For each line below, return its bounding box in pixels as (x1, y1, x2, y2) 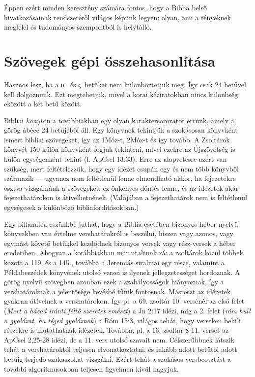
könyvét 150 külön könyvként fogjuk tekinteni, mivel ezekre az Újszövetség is (4, 144, 235, 154)
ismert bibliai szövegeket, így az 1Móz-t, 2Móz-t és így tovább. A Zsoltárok (4, 134, 230, 144)
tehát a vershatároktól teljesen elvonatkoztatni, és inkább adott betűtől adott (4, 344, 237, 354)
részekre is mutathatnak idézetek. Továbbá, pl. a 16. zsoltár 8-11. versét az (4, 325, 229, 335)
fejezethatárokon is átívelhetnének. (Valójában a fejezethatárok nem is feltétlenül (4, 192, 247, 203)
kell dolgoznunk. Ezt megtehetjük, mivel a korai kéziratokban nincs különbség (4, 89, 238, 99)
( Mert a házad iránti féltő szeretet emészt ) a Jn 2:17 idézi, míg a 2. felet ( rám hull (4, 305, 251, 315)
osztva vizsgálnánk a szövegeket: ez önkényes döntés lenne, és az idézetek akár (4, 182, 239, 193)
